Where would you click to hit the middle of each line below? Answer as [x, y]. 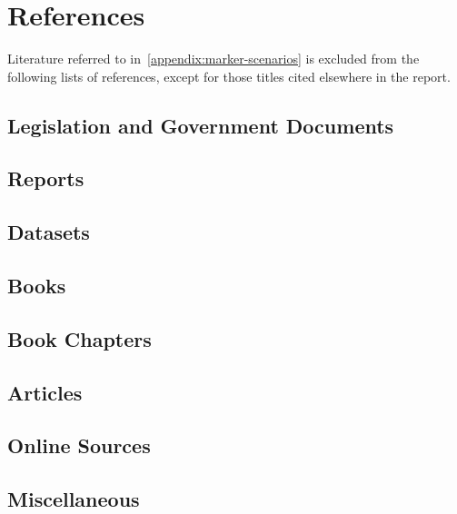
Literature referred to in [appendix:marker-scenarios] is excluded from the [214, 59]
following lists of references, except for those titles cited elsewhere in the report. [229, 76]
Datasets [49, 232]
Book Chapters [79, 338]
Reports [46, 178]
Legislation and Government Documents [201, 125]
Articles [45, 392]
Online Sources [79, 445]
